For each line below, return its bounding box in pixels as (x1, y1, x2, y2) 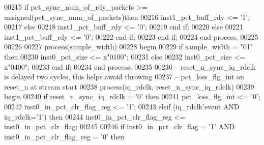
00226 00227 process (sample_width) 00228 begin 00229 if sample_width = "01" (4, 41, 253, 52)
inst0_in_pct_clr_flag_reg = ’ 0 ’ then (4, 131, 125, 141)
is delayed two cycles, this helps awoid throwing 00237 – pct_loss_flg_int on (4, 71, 244, 82)
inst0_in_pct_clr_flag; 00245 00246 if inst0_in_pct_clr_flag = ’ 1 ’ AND (4, 121, 235, 132)
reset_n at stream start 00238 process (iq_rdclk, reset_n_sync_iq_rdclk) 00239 (4, 81, 254, 92)
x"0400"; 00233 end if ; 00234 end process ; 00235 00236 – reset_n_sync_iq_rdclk (4, 61, 256, 72)
